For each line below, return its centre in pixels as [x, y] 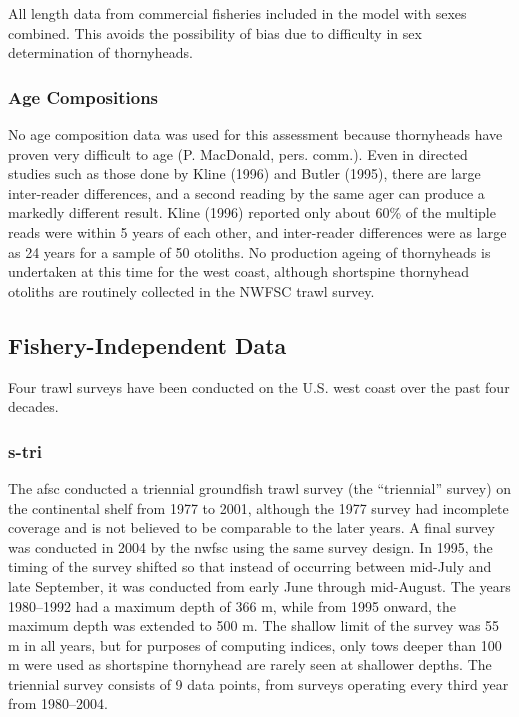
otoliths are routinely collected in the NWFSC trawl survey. [191, 290]
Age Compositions [83, 96]
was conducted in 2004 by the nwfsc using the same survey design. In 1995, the [250, 546]
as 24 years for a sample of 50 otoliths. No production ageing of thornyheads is [249, 251]
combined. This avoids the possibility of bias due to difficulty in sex [215, 32]
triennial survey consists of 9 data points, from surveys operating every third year [258, 683]
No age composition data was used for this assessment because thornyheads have [255, 134]
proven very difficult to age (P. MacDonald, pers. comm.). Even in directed [238, 153]
